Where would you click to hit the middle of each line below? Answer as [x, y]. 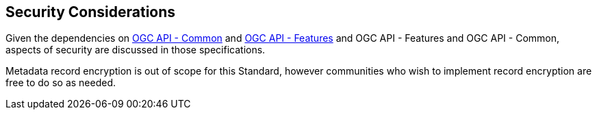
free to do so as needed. [61, 83]
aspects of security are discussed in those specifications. [136, 50]
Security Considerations [91, 12]
